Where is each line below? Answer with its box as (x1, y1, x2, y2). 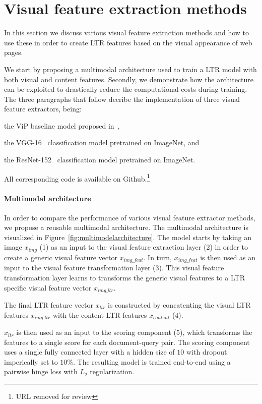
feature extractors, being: (4, 103, 82, 114)
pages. (4, 47, 23, 57)
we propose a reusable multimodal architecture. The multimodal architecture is (4, 222, 249, 233)
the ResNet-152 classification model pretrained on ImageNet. (4, 154, 195, 165)
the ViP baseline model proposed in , (4, 120, 120, 131)
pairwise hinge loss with (4, 366, 78, 377)
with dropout (186, 347, 227, 357)
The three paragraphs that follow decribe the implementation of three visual (4, 93, 240, 104)
